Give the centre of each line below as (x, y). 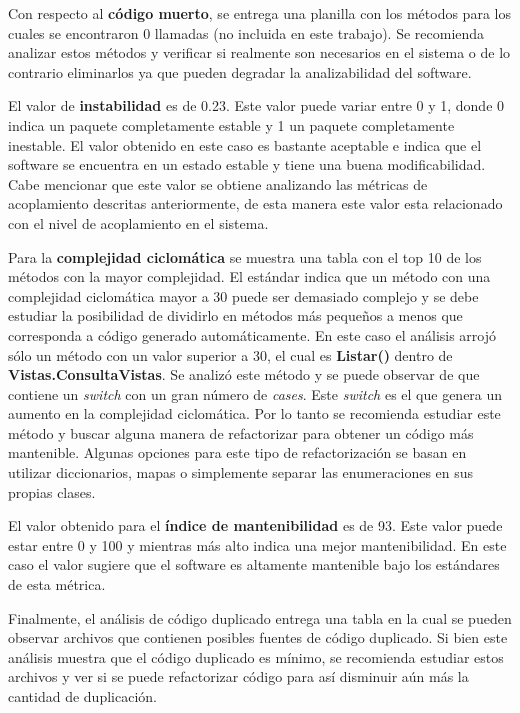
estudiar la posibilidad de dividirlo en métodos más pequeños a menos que (235, 315)
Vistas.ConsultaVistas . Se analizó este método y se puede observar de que (244, 374)
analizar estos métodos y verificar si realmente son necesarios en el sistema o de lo (259, 52)
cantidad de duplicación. (82, 696)
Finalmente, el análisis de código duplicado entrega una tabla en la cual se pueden (260, 617)
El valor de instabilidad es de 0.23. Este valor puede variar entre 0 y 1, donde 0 (256, 105)
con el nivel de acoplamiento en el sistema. (138, 222)
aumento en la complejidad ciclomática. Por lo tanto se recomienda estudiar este (254, 413)
